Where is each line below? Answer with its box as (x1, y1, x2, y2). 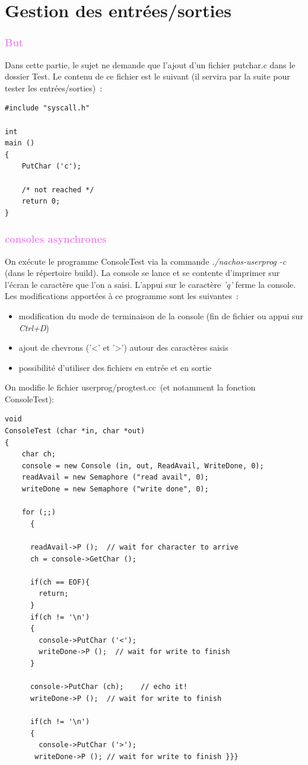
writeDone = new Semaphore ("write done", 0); (21, 485, 209, 494)
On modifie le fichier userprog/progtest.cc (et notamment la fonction (5, 381, 256, 393)
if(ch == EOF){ (30, 577, 90, 586)
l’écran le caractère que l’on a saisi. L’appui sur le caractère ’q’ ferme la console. (5, 278, 296, 290)
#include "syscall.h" (5, 104, 90, 113)
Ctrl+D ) (18, 321, 49, 334)
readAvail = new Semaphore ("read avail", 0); (21, 473, 209, 482)
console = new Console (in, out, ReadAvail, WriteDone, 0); (21, 461, 264, 470)
